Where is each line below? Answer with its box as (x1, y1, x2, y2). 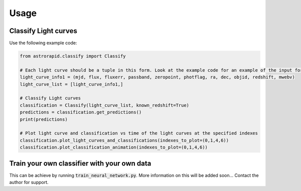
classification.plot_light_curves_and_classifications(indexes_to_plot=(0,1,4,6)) (20, 137, 229, 143)
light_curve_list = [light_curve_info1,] (20, 81, 123, 87)
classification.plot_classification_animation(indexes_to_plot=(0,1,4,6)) (20, 144, 208, 150)
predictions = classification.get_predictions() (20, 109, 142, 115)
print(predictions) (20, 116, 68, 122)
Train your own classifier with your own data (9, 159, 152, 167)
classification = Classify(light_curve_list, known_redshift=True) (20, 102, 190, 108)
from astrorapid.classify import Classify (20, 53, 126, 59)
